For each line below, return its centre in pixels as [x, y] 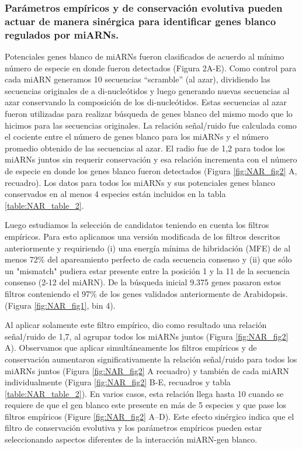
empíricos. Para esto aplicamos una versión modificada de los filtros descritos [143, 236]
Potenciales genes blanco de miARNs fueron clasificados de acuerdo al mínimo [145, 56]
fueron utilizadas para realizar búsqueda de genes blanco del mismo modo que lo [149, 114]
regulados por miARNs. [62, 34]
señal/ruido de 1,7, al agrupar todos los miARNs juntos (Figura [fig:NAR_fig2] [147, 336]
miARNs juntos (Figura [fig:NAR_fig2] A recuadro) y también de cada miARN [147, 370]
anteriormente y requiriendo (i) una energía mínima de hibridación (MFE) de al [148, 248]
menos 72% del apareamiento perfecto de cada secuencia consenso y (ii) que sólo [148, 259]
